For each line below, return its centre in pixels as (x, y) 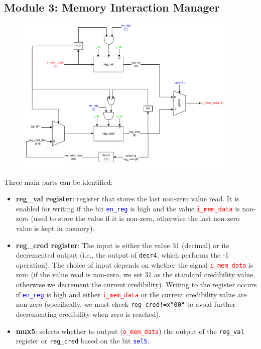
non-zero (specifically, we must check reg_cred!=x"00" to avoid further (126, 304)
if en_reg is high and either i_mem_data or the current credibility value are (131, 294)
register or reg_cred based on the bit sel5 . (83, 341)
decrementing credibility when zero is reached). (88, 314)
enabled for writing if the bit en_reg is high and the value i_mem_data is (128, 208)
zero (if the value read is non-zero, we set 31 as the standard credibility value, (136, 274)
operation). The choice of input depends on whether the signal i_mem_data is (135, 264)
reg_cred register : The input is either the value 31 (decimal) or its (122, 245)
